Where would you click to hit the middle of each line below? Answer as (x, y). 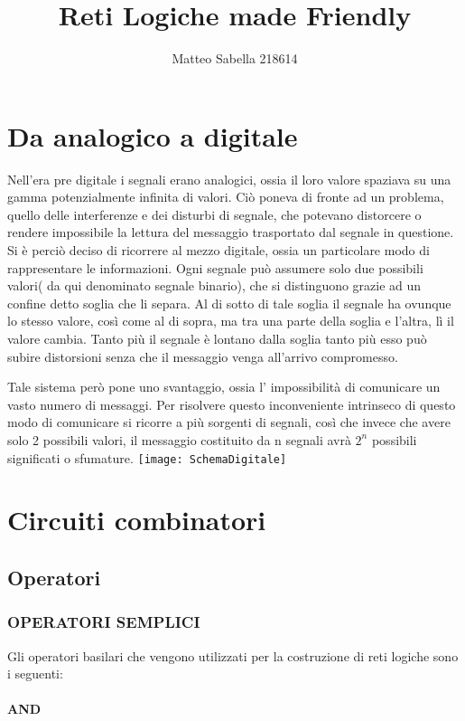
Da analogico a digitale (153, 135)
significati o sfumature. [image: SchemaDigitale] (147, 457)
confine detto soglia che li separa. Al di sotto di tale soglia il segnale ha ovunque (229, 303)
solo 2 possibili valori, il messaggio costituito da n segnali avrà (179, 439)
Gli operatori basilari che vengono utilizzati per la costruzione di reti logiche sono (233, 655)
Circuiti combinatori (137, 520)
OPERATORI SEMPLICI (104, 622)
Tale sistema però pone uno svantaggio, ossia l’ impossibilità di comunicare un (224, 387)
